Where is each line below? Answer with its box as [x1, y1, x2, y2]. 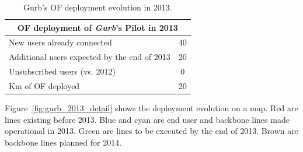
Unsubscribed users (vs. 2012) [9, 65, 116, 77]
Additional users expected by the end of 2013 [9, 51, 170, 63]
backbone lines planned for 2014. [5, 136, 122, 148]
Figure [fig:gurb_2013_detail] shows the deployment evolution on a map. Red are [5, 102, 298, 114]
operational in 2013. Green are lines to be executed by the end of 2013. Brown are [5, 125, 298, 137]
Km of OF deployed [9, 79, 80, 91]
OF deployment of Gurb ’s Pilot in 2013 [17, 21, 178, 33]
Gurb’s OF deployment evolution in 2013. [23, 1, 172, 13]
